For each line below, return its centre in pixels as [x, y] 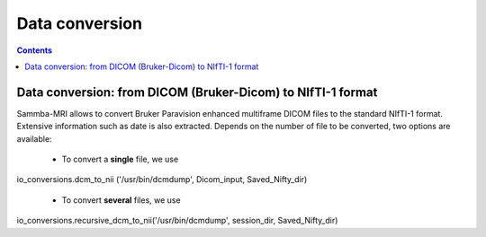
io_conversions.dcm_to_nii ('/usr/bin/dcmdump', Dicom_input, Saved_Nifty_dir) [162, 180]
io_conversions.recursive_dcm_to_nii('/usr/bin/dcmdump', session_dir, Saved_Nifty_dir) [177, 221]
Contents [35, 50]
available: [35, 138]
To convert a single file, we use [120, 159]
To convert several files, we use [121, 200]
